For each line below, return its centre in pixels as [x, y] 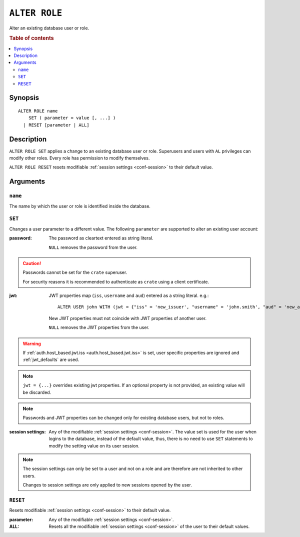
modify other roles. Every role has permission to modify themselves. [79, 158]
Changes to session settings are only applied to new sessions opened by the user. [107, 485]
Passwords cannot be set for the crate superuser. [75, 272]
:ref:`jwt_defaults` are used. [51, 359]
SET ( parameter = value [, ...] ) [72, 118]
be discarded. [37, 392]
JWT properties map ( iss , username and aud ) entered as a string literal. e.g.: [129, 295]
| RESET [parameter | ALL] [56, 125]
